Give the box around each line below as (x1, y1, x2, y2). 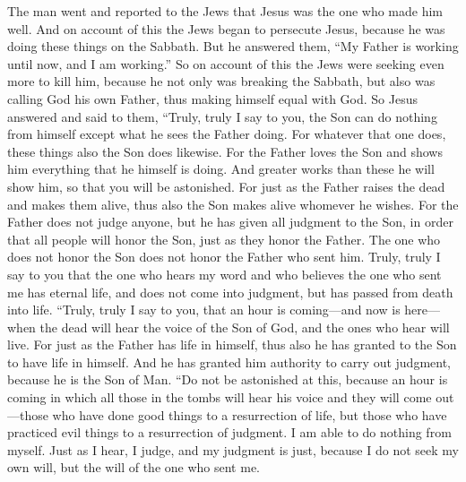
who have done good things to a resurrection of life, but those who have (52, 405, 447, 424)
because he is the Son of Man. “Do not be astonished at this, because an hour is (7, 370, 448, 389)
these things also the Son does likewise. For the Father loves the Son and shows (7, 142, 443, 160)
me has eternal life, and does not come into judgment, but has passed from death (7, 282, 453, 301)
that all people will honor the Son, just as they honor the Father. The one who (7, 229, 441, 248)
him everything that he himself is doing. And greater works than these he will (7, 159, 435, 178)
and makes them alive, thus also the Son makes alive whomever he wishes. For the (7, 194, 459, 213)
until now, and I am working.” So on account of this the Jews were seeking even (7, 54, 444, 73)
